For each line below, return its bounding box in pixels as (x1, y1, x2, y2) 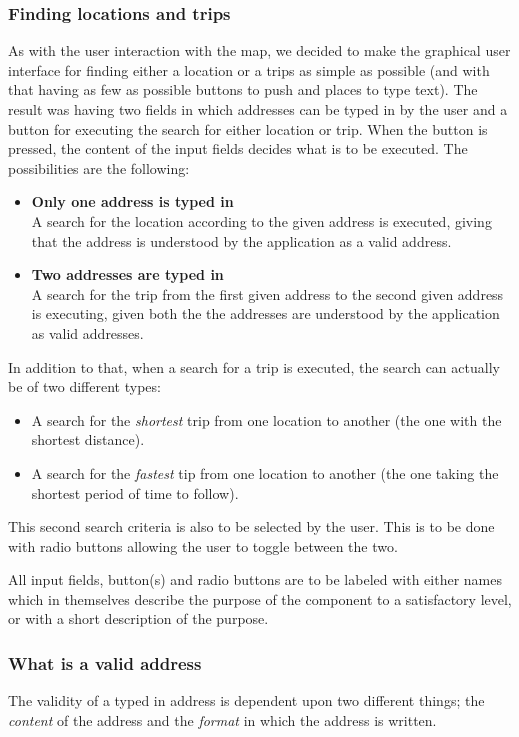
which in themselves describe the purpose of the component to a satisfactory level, (8, 588, 512, 609)
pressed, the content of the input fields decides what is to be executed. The (8, 138, 468, 159)
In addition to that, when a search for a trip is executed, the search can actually (8, 356, 500, 377)
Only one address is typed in (31, 191, 234, 212)
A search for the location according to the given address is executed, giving (31, 210, 492, 231)
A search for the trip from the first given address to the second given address (31, 283, 504, 304)
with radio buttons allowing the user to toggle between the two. (8, 535, 398, 556)
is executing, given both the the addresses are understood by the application (31, 303, 500, 324)
